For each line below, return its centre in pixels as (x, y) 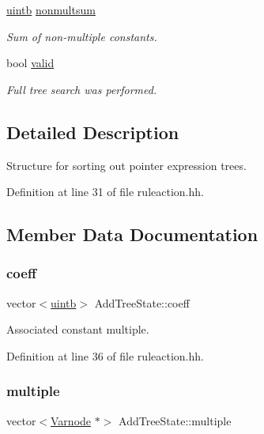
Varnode (71, 420)
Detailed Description (93, 132)
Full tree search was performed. (82, 89)
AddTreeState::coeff (142, 302)
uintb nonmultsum (51, 9)
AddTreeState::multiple (175, 420)
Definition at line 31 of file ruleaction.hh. (105, 192)
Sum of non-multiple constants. (82, 36)
